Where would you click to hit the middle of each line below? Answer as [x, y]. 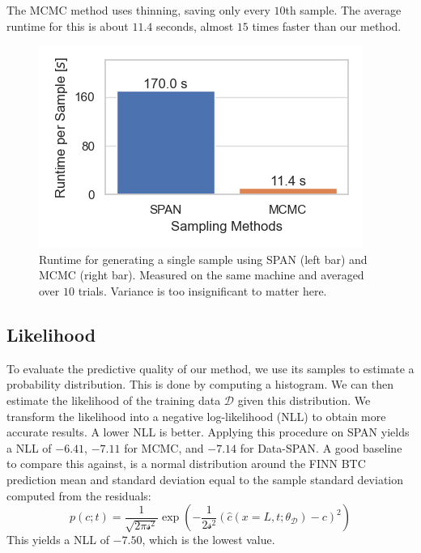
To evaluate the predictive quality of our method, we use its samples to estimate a [210, 368]
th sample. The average [343, 10]
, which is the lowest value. [208, 540]
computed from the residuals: [79, 495]
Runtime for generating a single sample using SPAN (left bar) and [203, 259]
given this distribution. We [304, 400]
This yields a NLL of [58, 540]
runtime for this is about [68, 26]
